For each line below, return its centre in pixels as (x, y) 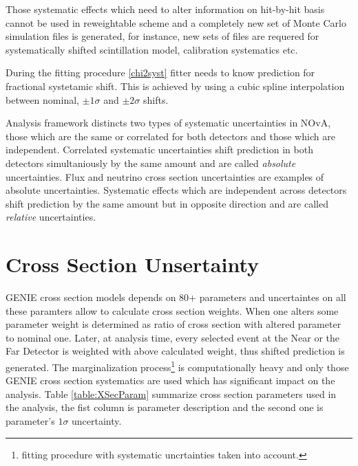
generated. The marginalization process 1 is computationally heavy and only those (177, 366)
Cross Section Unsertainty (133, 264)
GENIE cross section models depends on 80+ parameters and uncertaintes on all (176, 297)
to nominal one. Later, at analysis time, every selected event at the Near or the (173, 337)
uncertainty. (97, 421)
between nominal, (42, 99)
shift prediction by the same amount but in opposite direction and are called (167, 203)
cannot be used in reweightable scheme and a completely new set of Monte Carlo (176, 22)
